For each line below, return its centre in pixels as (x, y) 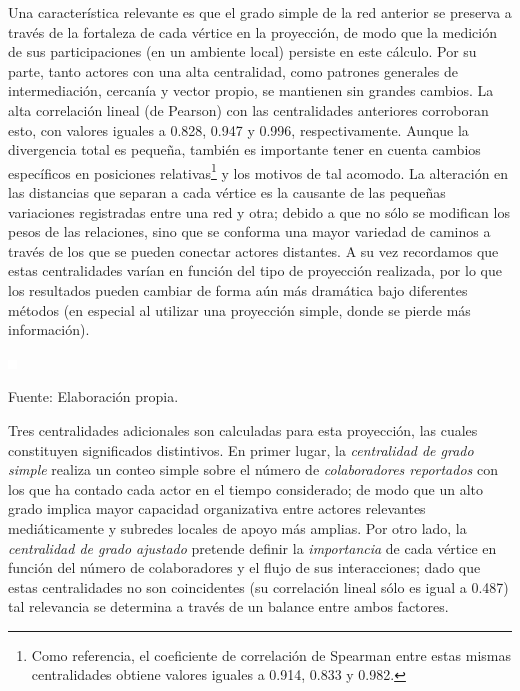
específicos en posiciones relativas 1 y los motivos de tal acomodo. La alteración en (258, 171)
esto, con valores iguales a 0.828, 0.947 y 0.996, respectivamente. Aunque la (238, 129)
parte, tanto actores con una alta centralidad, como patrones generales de (233, 70)
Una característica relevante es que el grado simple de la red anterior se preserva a (260, 12)
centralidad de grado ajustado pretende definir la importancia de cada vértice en (252, 547)
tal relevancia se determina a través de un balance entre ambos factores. (228, 606)
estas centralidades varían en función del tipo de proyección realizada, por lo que (255, 270)
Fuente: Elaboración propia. (93, 396)
